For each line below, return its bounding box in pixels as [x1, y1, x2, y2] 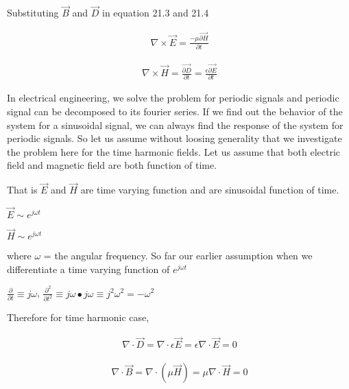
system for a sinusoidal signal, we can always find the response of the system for [7, 117, 344, 132]
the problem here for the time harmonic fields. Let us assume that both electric [7, 144, 340, 158]
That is [7, 182, 38, 197]
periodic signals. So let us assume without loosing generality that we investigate [7, 131, 342, 145]
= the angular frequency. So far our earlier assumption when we [43, 248, 313, 263]
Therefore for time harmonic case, [7, 310, 149, 325]
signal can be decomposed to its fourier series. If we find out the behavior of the [7, 104, 343, 119]
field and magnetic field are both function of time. [7, 158, 217, 172]
